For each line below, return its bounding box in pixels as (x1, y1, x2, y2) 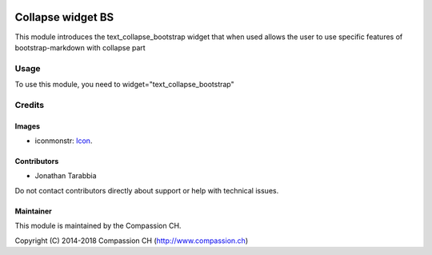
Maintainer (14, 206, 52, 216)
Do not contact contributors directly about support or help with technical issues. (14, 185, 279, 195)
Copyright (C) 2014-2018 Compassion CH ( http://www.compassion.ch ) (14, 236, 248, 245)
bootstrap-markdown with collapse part (14, 42, 146, 52)
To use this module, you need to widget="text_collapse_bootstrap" (14, 80, 235, 90)
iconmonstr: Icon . (34, 136, 93, 145)
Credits (14, 99, 44, 110)
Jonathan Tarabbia (34, 171, 97, 181)
